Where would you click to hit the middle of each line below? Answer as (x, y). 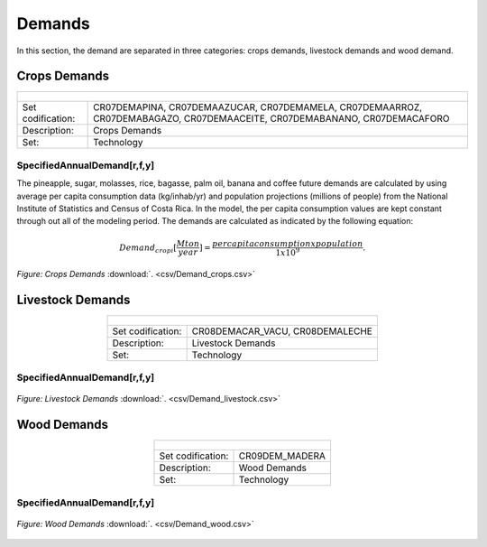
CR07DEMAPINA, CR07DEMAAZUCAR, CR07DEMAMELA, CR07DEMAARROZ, (258, 107)
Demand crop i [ (148, 248)
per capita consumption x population (288, 243)
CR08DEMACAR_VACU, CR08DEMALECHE (282, 331)
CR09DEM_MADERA (282, 456)
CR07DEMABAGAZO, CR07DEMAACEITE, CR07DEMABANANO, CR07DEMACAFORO (271, 119)
